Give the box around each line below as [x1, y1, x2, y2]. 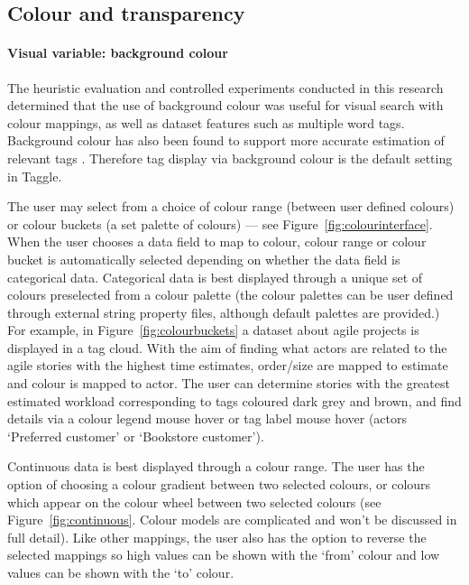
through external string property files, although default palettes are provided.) [7, 302, 440, 321]
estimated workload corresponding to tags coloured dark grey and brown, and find [7, 391, 462, 410]
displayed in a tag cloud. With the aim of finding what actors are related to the [7, 338, 447, 357]
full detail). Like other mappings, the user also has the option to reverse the [7, 527, 427, 546]
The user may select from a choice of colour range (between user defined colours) [7, 197, 455, 216]
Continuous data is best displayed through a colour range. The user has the [7, 457, 425, 476]
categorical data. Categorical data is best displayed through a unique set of [7, 267, 423, 286]
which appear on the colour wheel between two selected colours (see [7, 492, 382, 511]
